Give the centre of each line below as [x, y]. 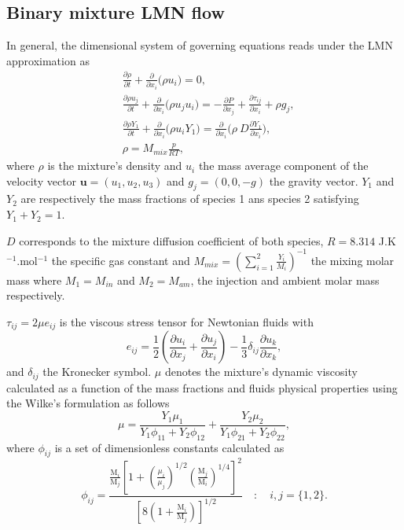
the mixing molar [353, 260]
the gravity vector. [314, 180]
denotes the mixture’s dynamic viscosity [261, 372]
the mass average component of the [283, 166]
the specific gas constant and [121, 260]
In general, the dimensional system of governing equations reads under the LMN [200, 45]
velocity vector [42, 180]
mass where [34, 280]
